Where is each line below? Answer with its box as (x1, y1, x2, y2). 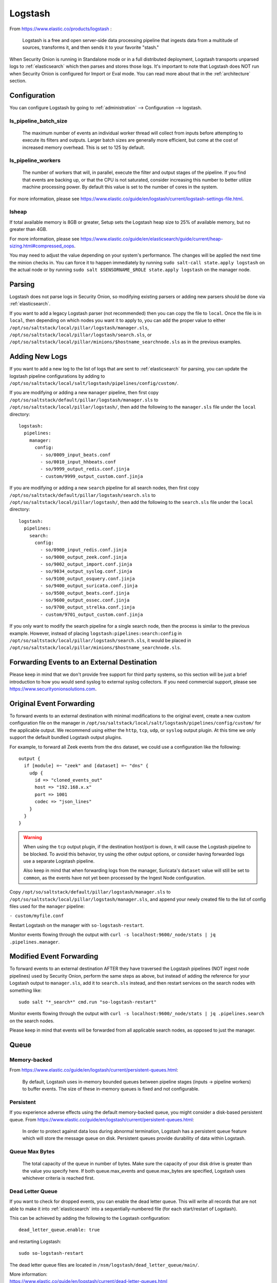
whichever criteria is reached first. (22, 1175, 95, 1181)
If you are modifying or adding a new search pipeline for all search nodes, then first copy (9, 485, 200, 491)
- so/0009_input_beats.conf (40, 452, 111, 458)
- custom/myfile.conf (9, 913, 64, 919)
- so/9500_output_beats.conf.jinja (40, 590, 130, 596)
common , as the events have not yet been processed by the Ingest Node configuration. (23, 874, 206, 881)
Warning (23, 834, 42, 840)
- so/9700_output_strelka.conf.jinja (40, 605, 135, 610)
